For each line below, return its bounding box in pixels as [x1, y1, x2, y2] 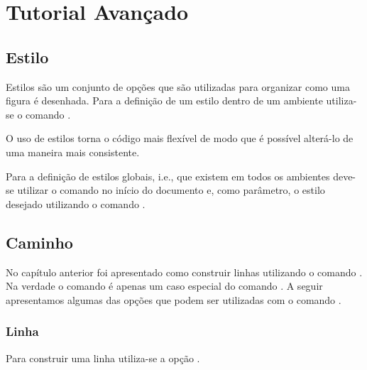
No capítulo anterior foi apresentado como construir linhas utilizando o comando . [6, 264, 363, 279]
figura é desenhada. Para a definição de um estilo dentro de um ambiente [6, 93, 323, 108]
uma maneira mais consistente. [6, 144, 140, 159]
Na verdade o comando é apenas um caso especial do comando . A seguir [6, 278, 323, 293]
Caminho [6, 231, 73, 253]
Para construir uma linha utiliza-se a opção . [6, 350, 200, 365]
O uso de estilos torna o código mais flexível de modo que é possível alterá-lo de [6, 131, 354, 146]
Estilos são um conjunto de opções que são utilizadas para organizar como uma [6, 79, 350, 94]
